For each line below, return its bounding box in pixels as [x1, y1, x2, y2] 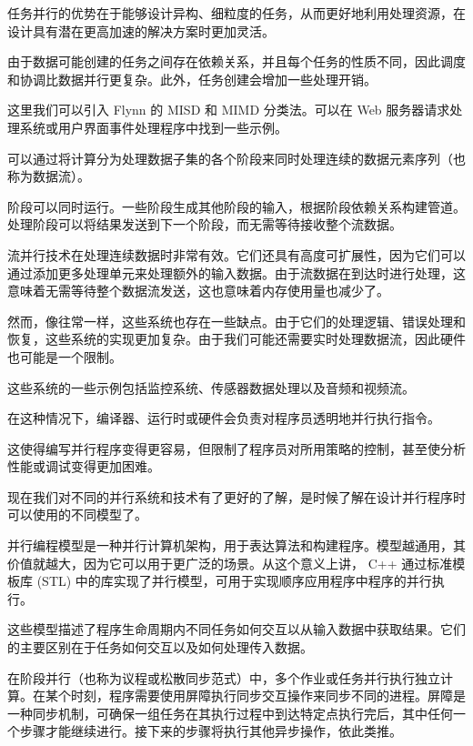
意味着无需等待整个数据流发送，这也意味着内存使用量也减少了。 [7, 281, 389, 300]
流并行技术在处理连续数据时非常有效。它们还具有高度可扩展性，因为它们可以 [7, 245, 466, 264]
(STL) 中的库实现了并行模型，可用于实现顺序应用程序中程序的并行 [36, 571, 432, 590]
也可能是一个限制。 [7, 347, 122, 366]
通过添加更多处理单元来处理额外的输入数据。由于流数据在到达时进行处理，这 [7, 263, 466, 282]
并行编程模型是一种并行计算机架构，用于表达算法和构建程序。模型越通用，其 [7, 536, 466, 555]
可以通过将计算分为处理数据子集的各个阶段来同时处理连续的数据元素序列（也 [7, 148, 466, 167]
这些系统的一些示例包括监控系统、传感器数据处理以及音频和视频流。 [7, 378, 415, 397]
